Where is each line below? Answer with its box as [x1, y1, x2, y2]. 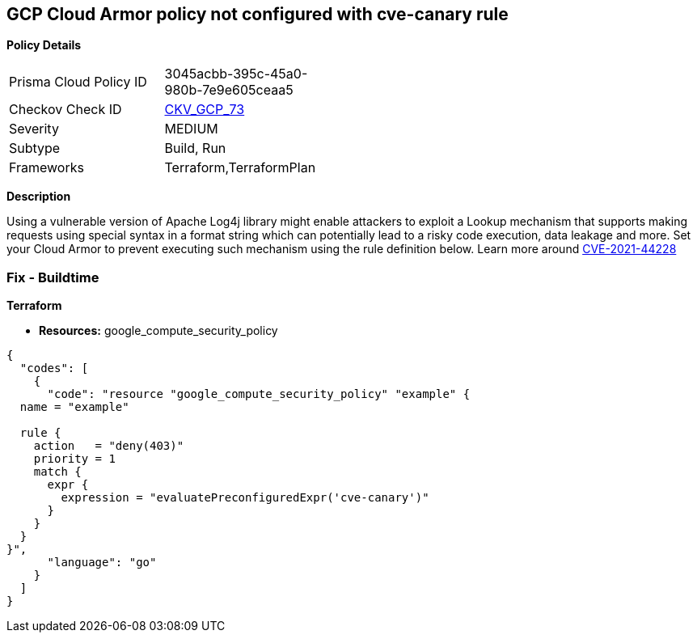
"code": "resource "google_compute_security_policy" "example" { [47, 387, 471, 401]
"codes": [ [19, 362, 89, 375]
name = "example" [19, 400, 129, 414]
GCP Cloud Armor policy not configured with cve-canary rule [6, 4, 509, 24]
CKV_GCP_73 [164, 101, 245, 118]
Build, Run [164, 140, 226, 157]
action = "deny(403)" [33, 439, 184, 453]
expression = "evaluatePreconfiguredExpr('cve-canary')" [61, 491, 429, 505]
